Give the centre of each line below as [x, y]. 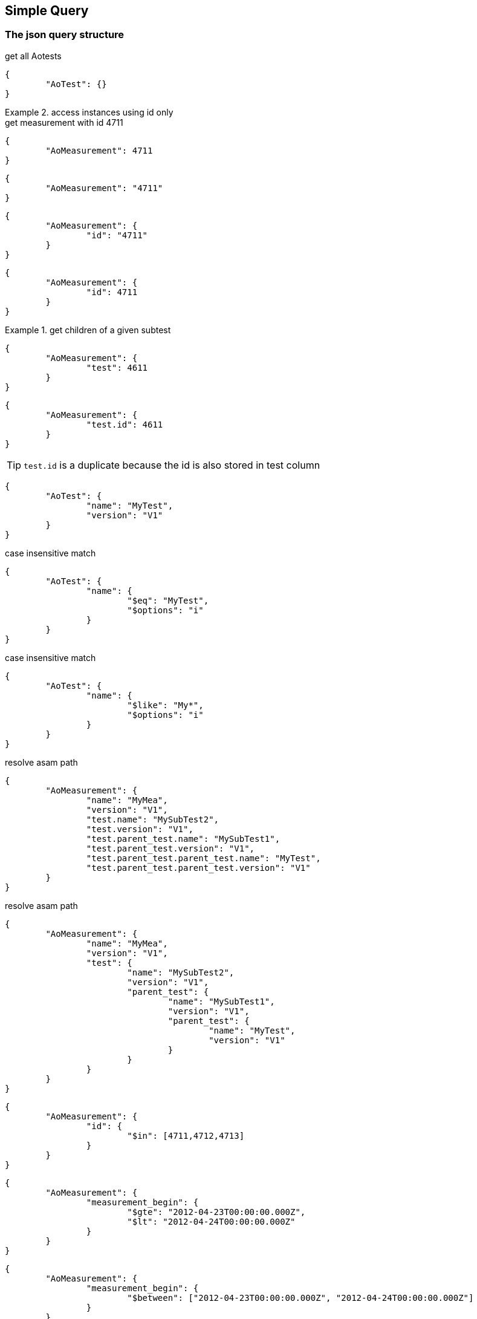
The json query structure [65, 35]
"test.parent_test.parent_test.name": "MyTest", [203, 858]
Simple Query [47, 11]
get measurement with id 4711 [64, 122]
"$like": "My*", [165, 705]
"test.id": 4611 [125, 424]
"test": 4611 [117, 367]
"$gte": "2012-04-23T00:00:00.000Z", [216, 1212]
